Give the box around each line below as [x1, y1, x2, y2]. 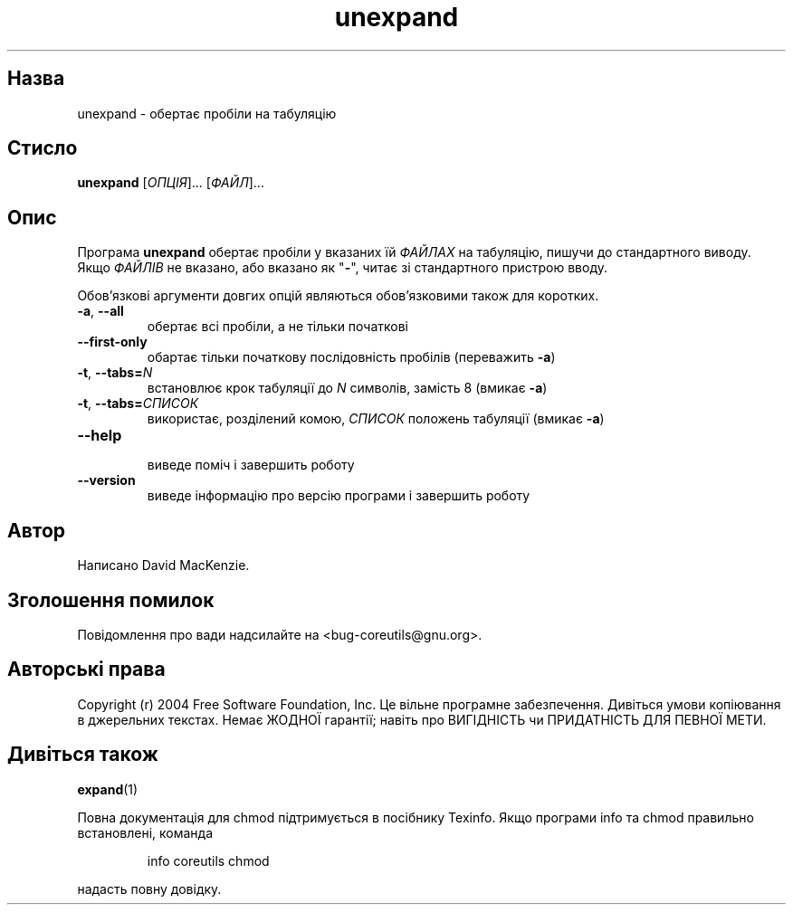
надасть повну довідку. [77, 880, 222, 897]
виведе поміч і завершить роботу [147, 457, 355, 473]
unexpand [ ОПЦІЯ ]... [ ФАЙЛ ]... [77, 175, 264, 191]
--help [77, 426, 122, 445]
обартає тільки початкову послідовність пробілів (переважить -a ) [147, 349, 556, 366]
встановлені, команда [77, 824, 214, 841]
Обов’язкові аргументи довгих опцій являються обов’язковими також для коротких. [77, 288, 599, 304]
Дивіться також [7, 743, 158, 766]
